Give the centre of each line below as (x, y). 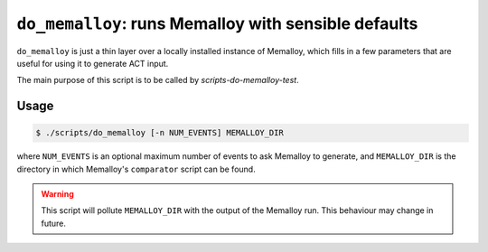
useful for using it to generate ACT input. (93, 63)
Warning (57, 194)
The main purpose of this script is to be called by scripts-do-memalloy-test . (158, 80)
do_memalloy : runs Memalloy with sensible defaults (217, 23)
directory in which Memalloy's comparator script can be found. (136, 169)
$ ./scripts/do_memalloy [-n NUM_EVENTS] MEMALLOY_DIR (160, 133)
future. (54, 223)
